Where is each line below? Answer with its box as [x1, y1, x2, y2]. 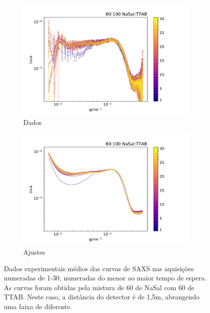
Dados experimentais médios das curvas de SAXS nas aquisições [4, 263, 194, 273]
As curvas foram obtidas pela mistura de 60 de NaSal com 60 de [4, 282, 195, 292]
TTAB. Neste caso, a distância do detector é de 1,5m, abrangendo [4, 292, 200, 302]
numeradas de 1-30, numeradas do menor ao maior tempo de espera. [4, 273, 207, 283]
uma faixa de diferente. [4, 301, 72, 311]
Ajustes [23, 247, 45, 257]
